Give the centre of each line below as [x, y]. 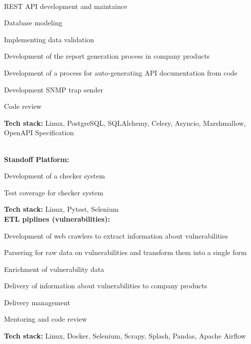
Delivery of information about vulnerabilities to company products [106, 286]
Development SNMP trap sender [54, 89]
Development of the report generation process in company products [107, 56]
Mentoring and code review [46, 319]
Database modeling [33, 23]
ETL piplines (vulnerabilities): [57, 218]
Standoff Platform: [37, 159]
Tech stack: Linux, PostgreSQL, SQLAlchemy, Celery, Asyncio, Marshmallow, [125, 123]
